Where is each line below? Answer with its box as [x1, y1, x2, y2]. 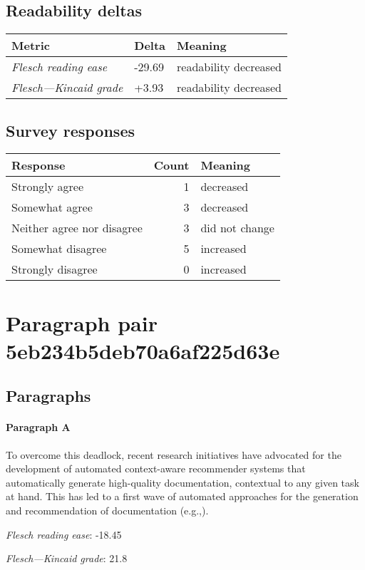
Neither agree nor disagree [11, 219, 143, 237]
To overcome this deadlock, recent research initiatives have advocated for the [6, 447, 341, 462]
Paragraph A [6, 420, 71, 435]
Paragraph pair [6, 308, 158, 337]
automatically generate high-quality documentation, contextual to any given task [6, 475, 359, 489]
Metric [11, 37, 50, 54]
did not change [200, 219, 274, 237]
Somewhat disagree [11, 240, 107, 257]
